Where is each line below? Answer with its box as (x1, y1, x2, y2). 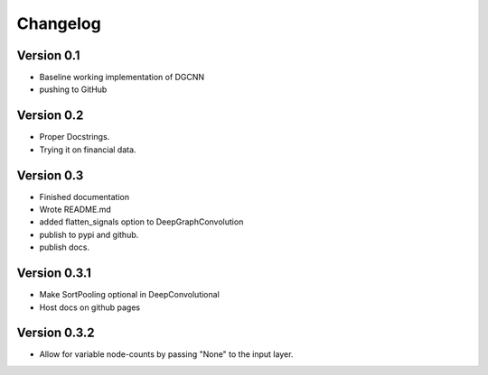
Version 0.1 (16, 48, 80, 63)
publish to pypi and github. (39, 229, 139, 240)
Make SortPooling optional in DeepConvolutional (39, 289, 221, 300)
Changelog (16, 14, 101, 33)
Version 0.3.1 (16, 266, 92, 281)
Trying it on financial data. (39, 144, 136, 155)
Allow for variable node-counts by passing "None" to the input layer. (39, 349, 294, 360)
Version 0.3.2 (16, 325, 95, 341)
